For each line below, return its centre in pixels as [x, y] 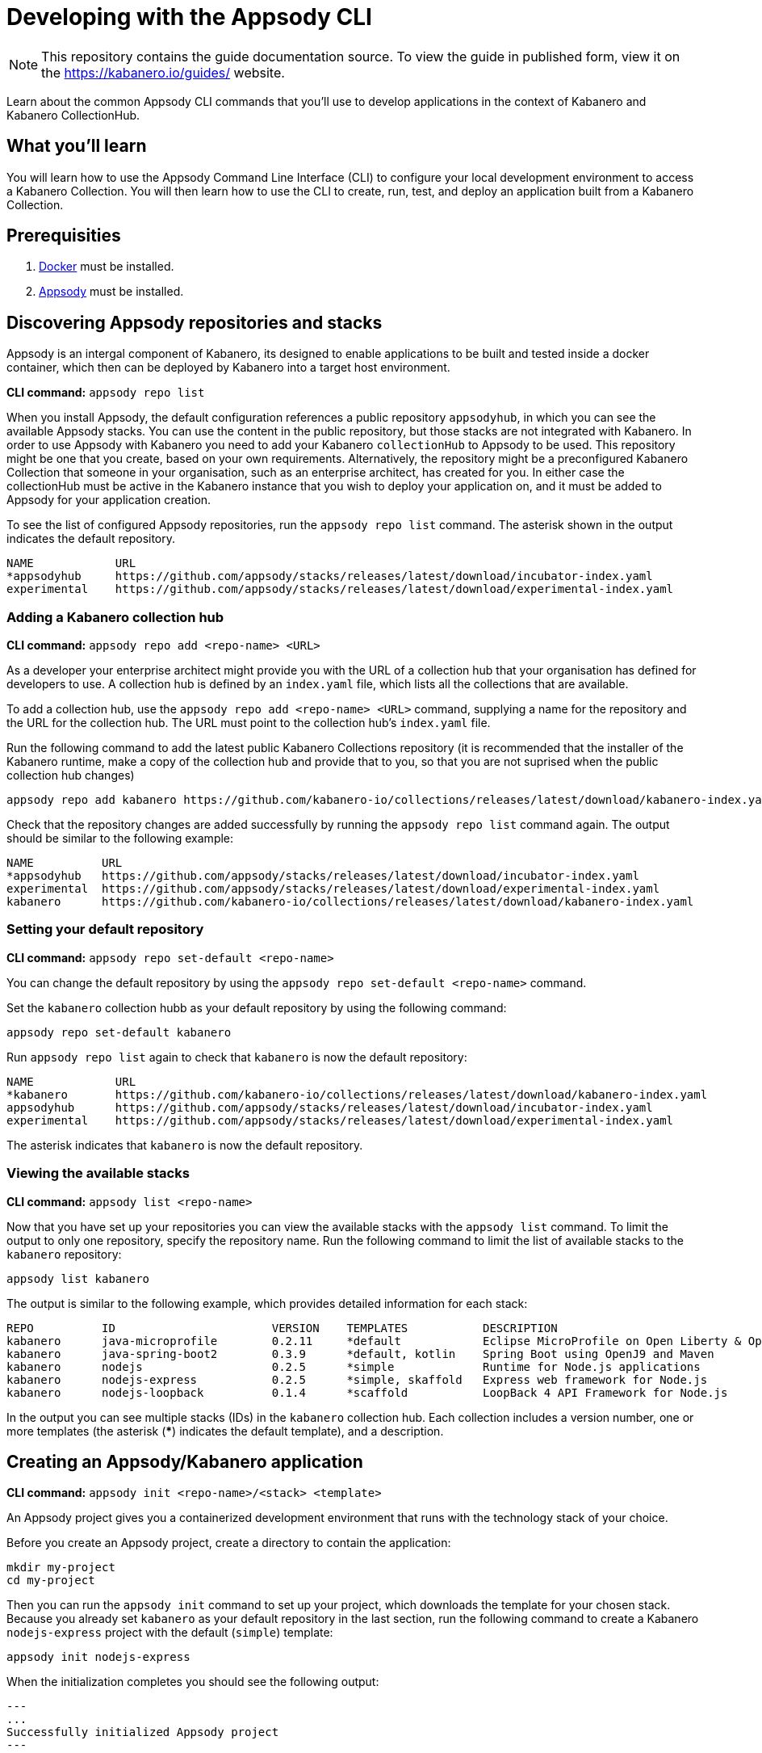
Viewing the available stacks [98, 1173]
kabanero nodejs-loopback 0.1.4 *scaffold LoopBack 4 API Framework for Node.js [367, 1392]
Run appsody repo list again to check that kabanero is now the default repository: [237, 1057]
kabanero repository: [64, 1254]
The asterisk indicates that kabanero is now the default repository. [185, 1145]
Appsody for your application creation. [109, 500]
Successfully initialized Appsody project [143, 1732]
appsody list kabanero [78, 1278]
